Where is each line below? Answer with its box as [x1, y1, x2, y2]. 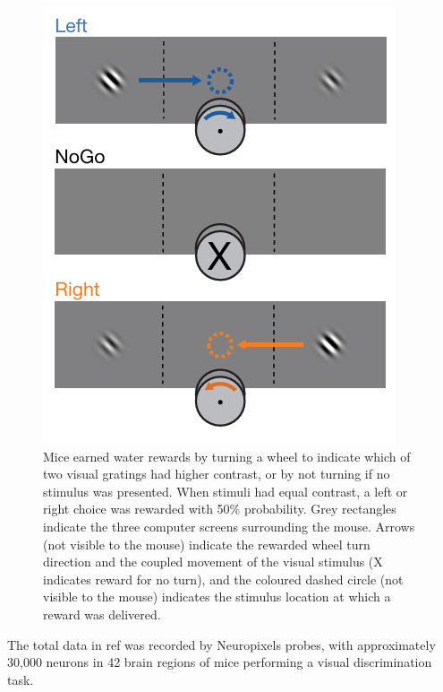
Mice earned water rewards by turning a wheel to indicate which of [43, 446, 411, 465]
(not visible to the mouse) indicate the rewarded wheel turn [43, 534, 371, 553]
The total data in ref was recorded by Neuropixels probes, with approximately [7, 635, 436, 653]
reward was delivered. [43, 604, 161, 623]
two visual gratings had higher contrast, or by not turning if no [43, 464, 390, 483]
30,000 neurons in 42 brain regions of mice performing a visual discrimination [7, 653, 432, 671]
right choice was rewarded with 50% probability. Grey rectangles [43, 499, 396, 518]
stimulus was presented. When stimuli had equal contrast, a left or [43, 481, 408, 500]
